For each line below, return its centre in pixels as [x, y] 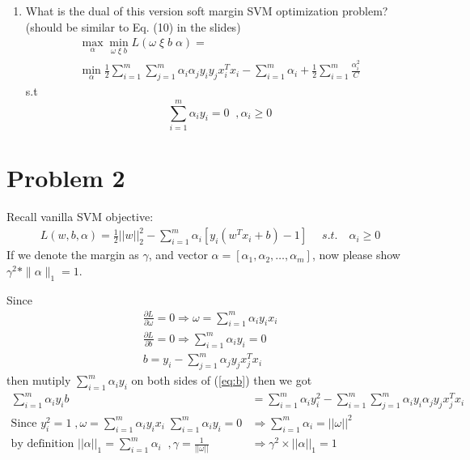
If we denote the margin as [73, 255]
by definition [42, 444]
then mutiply [39, 380]
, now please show [356, 255]
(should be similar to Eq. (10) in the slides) [133, 26]
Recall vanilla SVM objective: [80, 216]
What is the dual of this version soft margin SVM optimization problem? [207, 11]
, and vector [178, 255]
